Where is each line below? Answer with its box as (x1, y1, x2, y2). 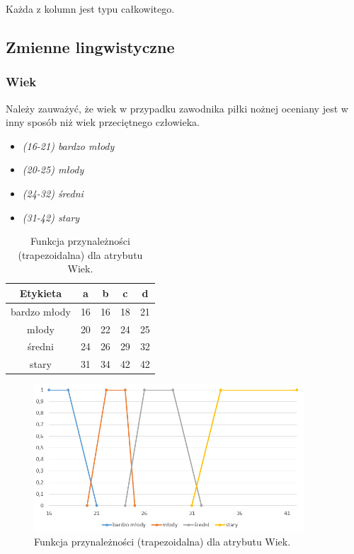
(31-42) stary (22, 209, 80, 224)
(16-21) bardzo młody (22, 138, 115, 153)
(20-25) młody (22, 162, 84, 177)
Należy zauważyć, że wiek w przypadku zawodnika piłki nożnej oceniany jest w (6, 100, 348, 115)
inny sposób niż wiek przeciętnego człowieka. (6, 115, 200, 129)
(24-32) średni (22, 185, 84, 200)
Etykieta (19, 285, 62, 300)
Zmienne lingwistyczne (6, 35, 175, 57)
